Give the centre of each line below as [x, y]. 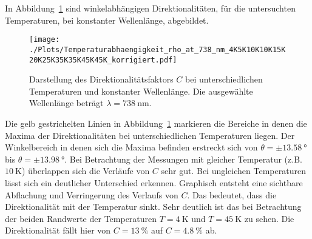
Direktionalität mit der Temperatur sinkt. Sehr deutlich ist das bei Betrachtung [153, 207]
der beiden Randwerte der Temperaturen [81, 218]
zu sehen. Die [269, 218]
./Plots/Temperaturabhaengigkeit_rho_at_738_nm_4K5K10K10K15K [158, 49]
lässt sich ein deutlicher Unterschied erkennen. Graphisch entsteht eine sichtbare [154, 182]
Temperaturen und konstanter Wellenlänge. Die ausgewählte [141, 91]
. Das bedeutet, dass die [232, 194]
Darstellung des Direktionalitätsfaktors [101, 79]
